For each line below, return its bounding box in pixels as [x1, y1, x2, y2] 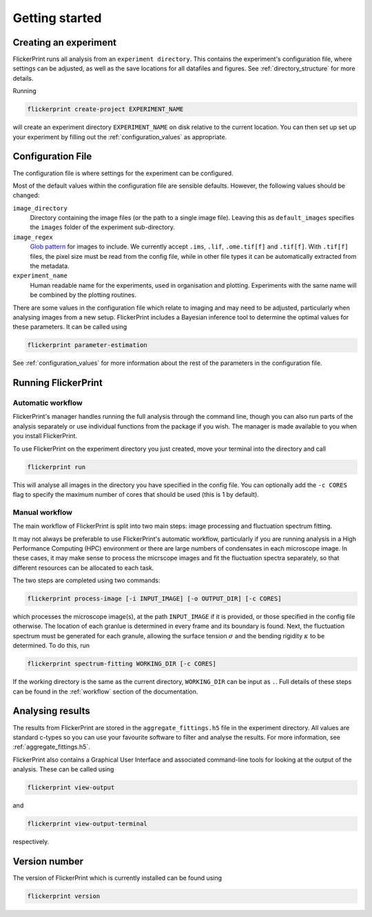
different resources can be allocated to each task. [12, 563, 154, 572]
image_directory [12, 204, 68, 212]
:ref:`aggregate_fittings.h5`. [12, 742, 91, 751]
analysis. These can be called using [12, 765, 114, 773]
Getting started [12, 10, 102, 26]
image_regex [12, 233, 53, 241]
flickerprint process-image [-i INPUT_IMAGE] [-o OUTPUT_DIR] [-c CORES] [27, 595, 282, 603]
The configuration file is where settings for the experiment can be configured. [12, 169, 234, 177]
